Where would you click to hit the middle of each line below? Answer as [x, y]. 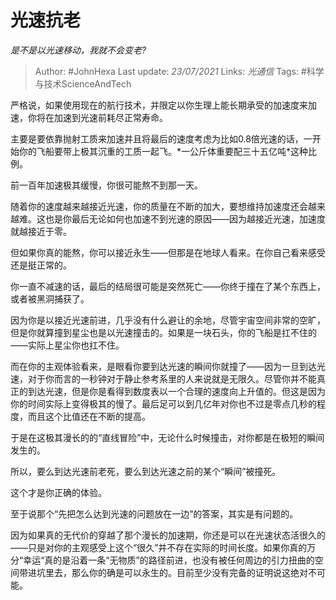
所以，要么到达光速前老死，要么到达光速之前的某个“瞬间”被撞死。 [146, 471]
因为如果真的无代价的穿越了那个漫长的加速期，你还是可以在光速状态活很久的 [168, 535]
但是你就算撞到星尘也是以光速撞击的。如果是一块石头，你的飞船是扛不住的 [163, 332]
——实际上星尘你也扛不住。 [67, 345]
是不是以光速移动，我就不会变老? [78, 50]
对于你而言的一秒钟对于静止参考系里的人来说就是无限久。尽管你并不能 [172, 378]
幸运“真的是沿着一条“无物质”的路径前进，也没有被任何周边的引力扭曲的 [169, 560]
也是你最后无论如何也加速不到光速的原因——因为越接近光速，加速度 [185, 218]
